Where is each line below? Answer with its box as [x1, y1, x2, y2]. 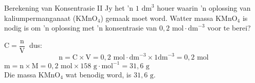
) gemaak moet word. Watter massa [100, 12, 213, 23]
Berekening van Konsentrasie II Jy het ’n [4, 3, 134, 13]
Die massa [4, 69, 37, 79]
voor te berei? [207, 22, 251, 33]
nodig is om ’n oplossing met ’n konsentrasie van [4, 22, 157, 33]
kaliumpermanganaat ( [4, 12, 76, 23]
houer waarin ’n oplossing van [157, 3, 251, 13]
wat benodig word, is [65, 69, 132, 79]
